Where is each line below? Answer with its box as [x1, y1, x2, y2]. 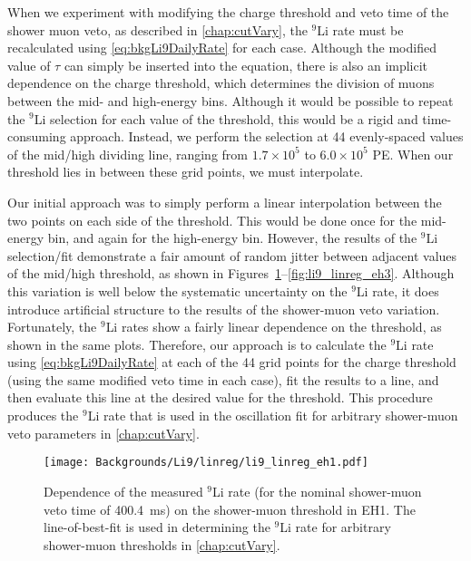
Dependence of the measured [44, 481, 203, 500]
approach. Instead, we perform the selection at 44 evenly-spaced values [70, 127, 464, 146]
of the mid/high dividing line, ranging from [7, 144, 248, 163]
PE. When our [372, 144, 454, 163]
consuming [7, 127, 66, 146]
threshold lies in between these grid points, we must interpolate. [7, 162, 364, 181]
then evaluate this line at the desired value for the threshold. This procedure [7, 388, 433, 407]
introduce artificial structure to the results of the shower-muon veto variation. [7, 299, 440, 318]
